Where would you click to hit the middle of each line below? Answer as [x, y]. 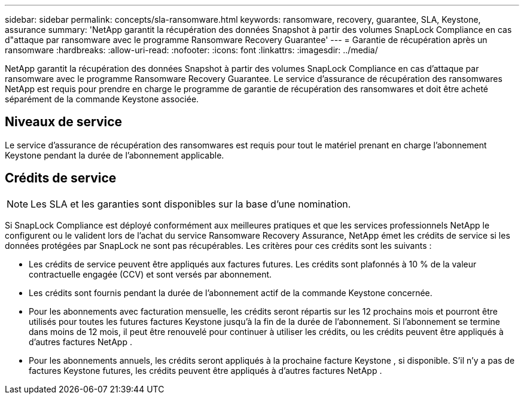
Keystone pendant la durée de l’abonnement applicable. [115, 155]
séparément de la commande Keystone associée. [102, 99]
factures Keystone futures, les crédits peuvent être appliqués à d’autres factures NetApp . [205, 370]
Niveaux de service [64, 122]
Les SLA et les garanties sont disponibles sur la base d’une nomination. [191, 204]
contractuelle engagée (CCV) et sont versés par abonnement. [150, 274]
